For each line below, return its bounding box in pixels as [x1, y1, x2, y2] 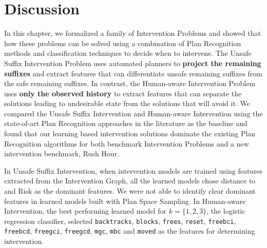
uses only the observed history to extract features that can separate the [4, 88, 242, 98]
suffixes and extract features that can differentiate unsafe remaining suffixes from [4, 68, 262, 78]
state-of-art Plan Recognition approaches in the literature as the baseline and [4, 118, 247, 129]
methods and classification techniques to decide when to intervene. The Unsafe [4, 48, 252, 58]
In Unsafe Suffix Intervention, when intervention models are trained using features [4, 165, 263, 176]
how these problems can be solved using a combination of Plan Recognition [4, 37, 241, 48]
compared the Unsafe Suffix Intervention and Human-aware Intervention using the [4, 108, 263, 118]
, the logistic [206, 205, 245, 216]
